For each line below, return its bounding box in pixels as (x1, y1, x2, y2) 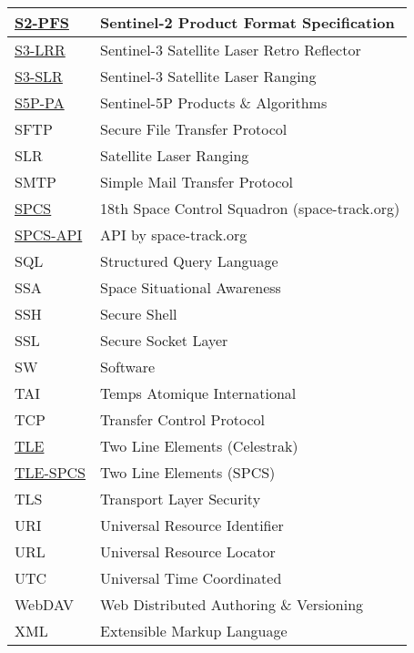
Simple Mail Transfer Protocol (100, 171, 294, 192)
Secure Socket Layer (100, 330, 228, 351)
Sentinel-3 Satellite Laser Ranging (100, 66, 317, 87)
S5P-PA (15, 92, 65, 113)
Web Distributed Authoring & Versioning (100, 594, 364, 615)
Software (100, 356, 156, 377)
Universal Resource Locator (100, 541, 276, 562)
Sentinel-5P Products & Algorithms (100, 92, 328, 113)
